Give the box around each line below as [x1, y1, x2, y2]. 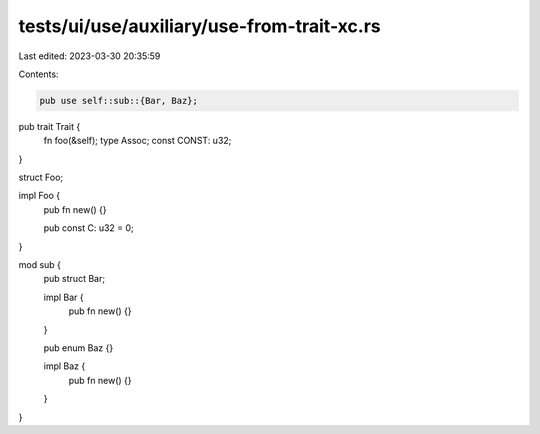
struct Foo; [18, 171, 64, 184]
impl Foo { [18, 190, 60, 202]
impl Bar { [43, 291, 84, 303]
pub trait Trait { [18, 120, 81, 132]
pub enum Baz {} [43, 341, 114, 354]
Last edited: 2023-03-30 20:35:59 [18, 50, 161, 62]
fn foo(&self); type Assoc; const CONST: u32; [43, 135, 232, 147]
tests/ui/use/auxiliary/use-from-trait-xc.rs [18, 15, 381, 37]
